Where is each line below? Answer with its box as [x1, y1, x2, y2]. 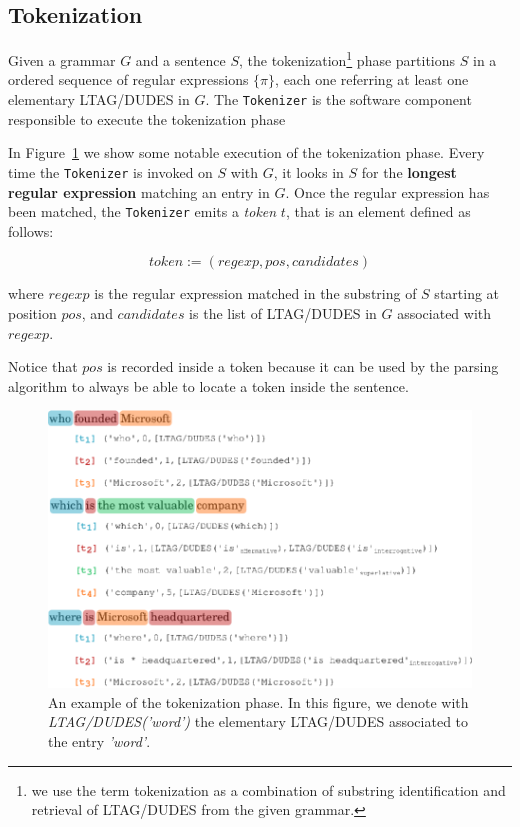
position [8, 302, 57, 323]
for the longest [361, 161, 457, 182]
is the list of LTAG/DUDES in [189, 302, 377, 323]
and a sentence [135, 49, 226, 70]
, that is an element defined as [285, 201, 471, 222]
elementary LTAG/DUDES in [8, 89, 190, 110]
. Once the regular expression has [285, 181, 490, 202]
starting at [434, 283, 500, 304]
